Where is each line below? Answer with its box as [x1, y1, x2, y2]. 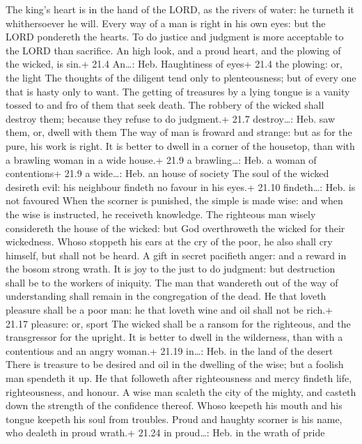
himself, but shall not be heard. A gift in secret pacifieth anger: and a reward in [6, 247, 347, 262]
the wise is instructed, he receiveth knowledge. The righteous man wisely [6, 206, 316, 221]
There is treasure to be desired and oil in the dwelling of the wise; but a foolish [6, 357, 344, 372]
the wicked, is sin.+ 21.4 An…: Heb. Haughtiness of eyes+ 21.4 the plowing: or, [6, 56, 343, 71]
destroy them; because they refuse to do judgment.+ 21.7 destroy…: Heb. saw [6, 111, 336, 125]
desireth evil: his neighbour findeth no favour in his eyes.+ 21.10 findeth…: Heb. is [6, 179, 356, 194]
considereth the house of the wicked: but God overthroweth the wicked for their [6, 220, 345, 235]
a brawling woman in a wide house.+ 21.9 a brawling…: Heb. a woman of [6, 152, 317, 167]
